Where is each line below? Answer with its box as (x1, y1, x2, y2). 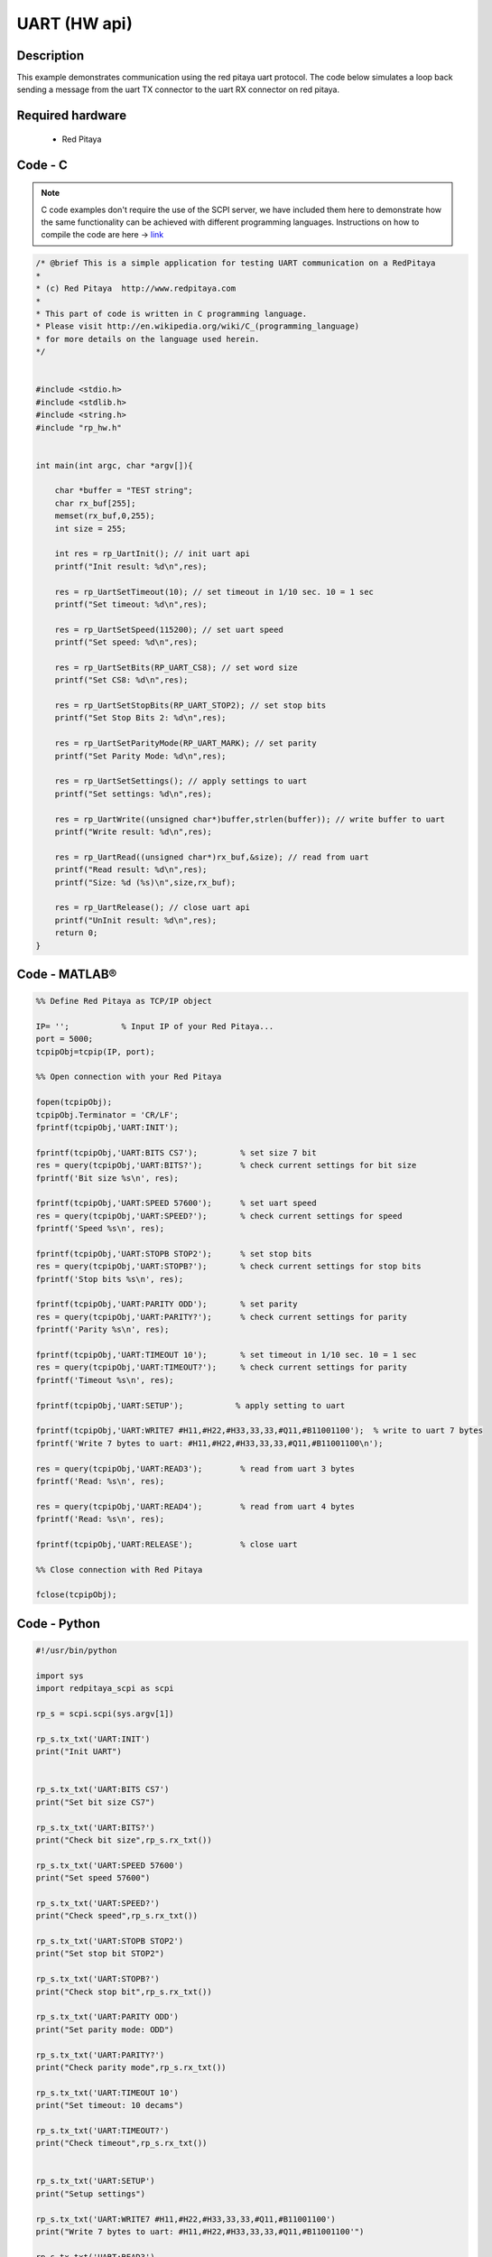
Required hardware (16, 108, 126, 124)
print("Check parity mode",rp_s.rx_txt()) (35, 2062, 227, 2072)
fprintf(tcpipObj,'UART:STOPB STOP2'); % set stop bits (35, 1249, 312, 1259)
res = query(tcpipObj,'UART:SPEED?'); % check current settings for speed (35, 1211, 403, 1221)
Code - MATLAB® (16, 966, 117, 981)
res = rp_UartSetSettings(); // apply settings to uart (54, 776, 308, 786)
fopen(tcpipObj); (35, 1097, 113, 1108)
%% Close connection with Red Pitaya (35, 1565, 203, 1574)
